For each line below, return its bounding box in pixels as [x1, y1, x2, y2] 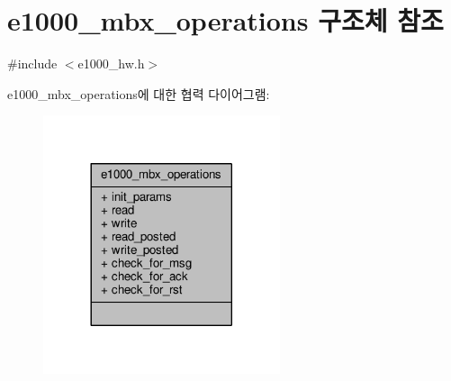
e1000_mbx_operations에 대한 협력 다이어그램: [7, 84, 270, 103]
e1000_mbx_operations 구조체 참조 [7, 2, 444, 39]
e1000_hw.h [77, 54, 145, 73]
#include [7, 54, 58, 73]
